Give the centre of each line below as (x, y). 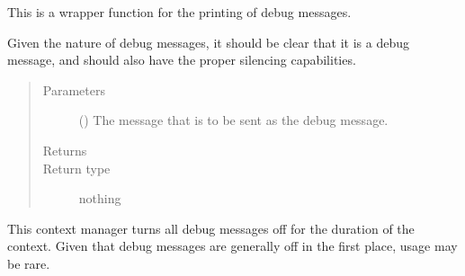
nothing (100, 198)
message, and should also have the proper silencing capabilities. (182, 60)
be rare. (29, 263)
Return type (76, 168)
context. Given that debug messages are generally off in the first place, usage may (232, 246)
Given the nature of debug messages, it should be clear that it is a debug (208, 42)
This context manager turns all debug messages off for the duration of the (211, 228)
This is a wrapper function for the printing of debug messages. (179, 12)
